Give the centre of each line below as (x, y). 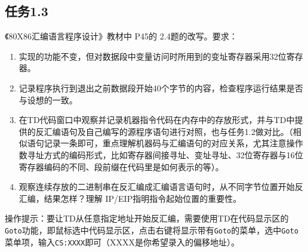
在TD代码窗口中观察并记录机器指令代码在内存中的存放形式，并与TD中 (157, 120)
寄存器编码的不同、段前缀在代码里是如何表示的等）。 (121, 166)
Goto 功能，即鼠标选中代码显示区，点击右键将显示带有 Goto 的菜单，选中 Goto (152, 230)
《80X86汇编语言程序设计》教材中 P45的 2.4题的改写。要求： (121, 36)
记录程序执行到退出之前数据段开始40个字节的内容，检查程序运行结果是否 (161, 87)
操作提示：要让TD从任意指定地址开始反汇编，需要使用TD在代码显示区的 (147, 218)
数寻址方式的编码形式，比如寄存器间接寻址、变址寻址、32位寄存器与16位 (161, 154)
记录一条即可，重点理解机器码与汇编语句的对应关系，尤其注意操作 (173, 143)
